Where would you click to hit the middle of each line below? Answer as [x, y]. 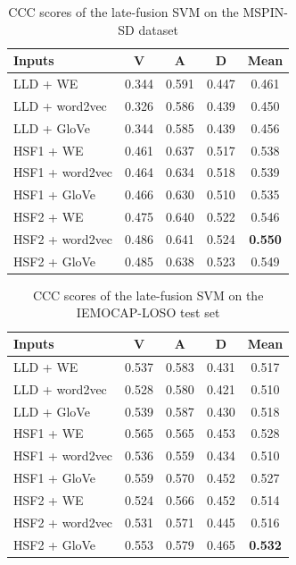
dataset [158, 29]
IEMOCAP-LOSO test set [148, 312]
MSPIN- [265, 12]
